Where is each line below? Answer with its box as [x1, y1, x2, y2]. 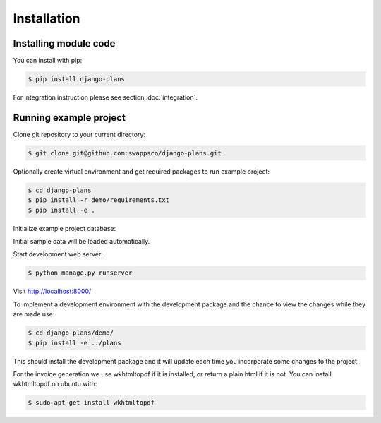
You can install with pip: [13, 56, 83, 65]
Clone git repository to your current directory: [13, 130, 146, 138]
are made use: [13, 310, 55, 318]
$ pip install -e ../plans [28, 339, 121, 347]
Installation [13, 11, 80, 26]
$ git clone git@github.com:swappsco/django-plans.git [28, 149, 222, 157]
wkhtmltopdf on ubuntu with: [13, 380, 97, 388]
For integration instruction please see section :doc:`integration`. [13, 93, 198, 102]
